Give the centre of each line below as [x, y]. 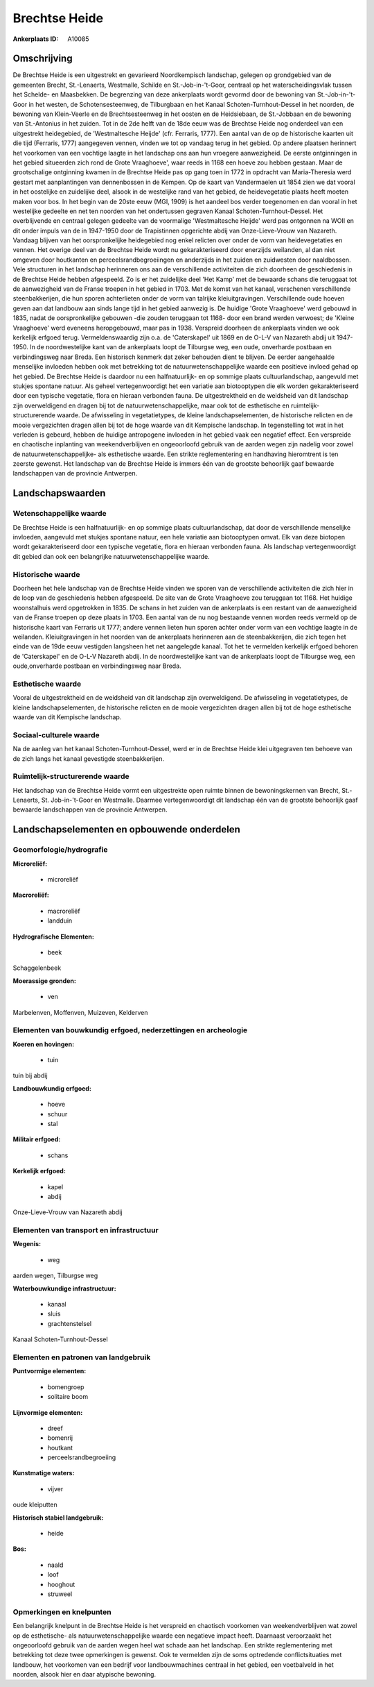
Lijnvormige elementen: [48, 1412]
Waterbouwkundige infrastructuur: [65, 1289]
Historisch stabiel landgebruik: [58, 1518]
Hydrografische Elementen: [54, 937]
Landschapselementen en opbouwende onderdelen [126, 830]
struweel [60, 1594]
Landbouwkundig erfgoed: [52, 1088]
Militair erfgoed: [37, 1139]
